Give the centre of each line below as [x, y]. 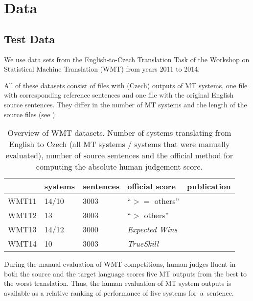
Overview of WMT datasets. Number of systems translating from [119, 133]
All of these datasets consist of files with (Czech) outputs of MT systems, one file [126, 85]
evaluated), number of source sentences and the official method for [119, 155]
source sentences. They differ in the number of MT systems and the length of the [126, 104]
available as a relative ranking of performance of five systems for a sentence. [119, 292]
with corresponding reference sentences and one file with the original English [119, 95]
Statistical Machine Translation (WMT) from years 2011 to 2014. [102, 69]
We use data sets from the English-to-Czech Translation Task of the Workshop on [127, 59]
